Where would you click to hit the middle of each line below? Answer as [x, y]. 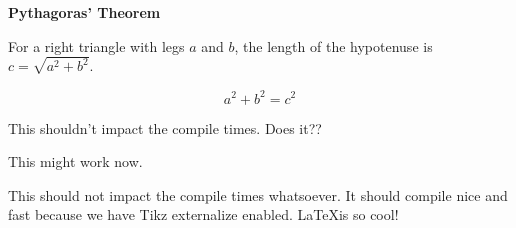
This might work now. [75, 161]
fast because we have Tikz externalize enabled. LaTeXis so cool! [203, 214]
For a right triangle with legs [96, 45]
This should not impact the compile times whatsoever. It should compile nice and [258, 194]
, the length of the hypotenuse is [333, 45]
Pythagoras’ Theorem [84, 12]
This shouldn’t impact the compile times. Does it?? [165, 127]
